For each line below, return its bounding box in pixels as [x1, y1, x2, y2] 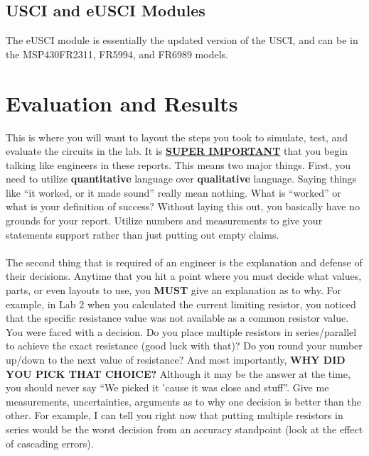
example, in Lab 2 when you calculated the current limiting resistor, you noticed [6, 296, 356, 311]
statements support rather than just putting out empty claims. [6, 227, 279, 241]
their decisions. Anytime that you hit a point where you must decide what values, [6, 268, 362, 283]
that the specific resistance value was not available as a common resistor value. [6, 310, 349, 325]
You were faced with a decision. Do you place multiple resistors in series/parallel [6, 324, 357, 339]
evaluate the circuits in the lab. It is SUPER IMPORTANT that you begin [6, 143, 348, 158]
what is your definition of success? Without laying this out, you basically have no [6, 199, 360, 214]
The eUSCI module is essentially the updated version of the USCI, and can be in [6, 33, 358, 48]
